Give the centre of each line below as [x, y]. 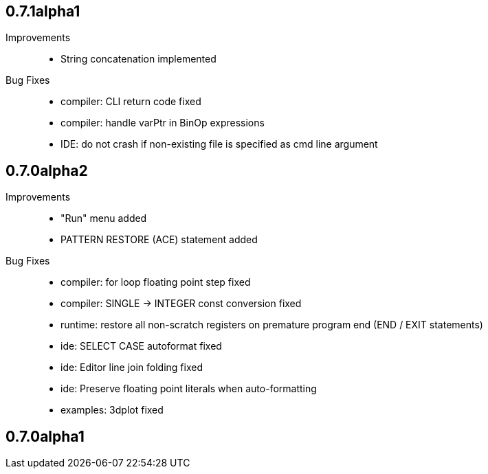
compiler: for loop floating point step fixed [156, 282]
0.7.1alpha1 [43, 11]
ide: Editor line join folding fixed [132, 368]
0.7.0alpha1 [45, 436]
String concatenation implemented [138, 59]
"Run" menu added [104, 218]
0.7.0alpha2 [47, 170]
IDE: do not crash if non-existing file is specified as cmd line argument [219, 144]
